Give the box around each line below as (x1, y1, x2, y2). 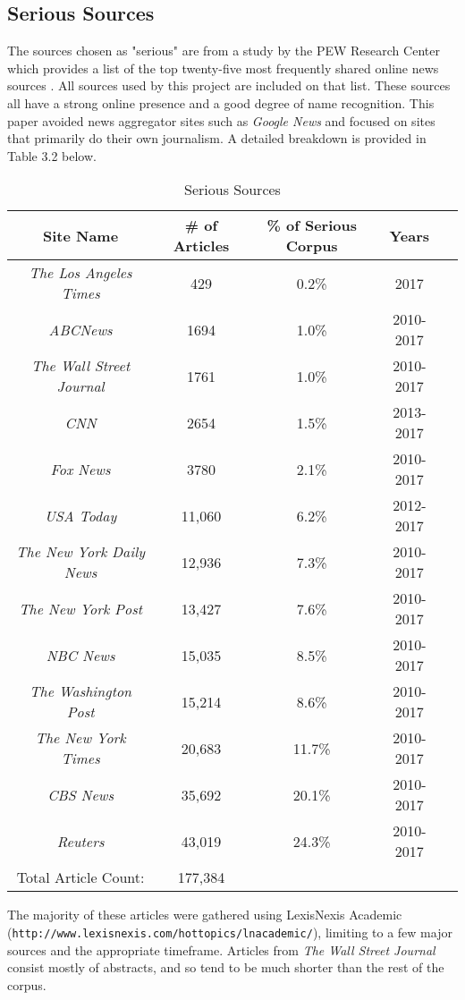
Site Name (42, 225, 119, 246)
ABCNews (48, 318, 113, 340)
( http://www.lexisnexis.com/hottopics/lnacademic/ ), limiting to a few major (7, 922, 452, 941)
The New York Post (19, 597, 142, 619)
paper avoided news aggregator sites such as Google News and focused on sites (7, 111, 435, 130)
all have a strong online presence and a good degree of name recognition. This (7, 93, 435, 112)
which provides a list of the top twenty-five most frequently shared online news (7, 58, 439, 77)
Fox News (50, 458, 111, 479)
